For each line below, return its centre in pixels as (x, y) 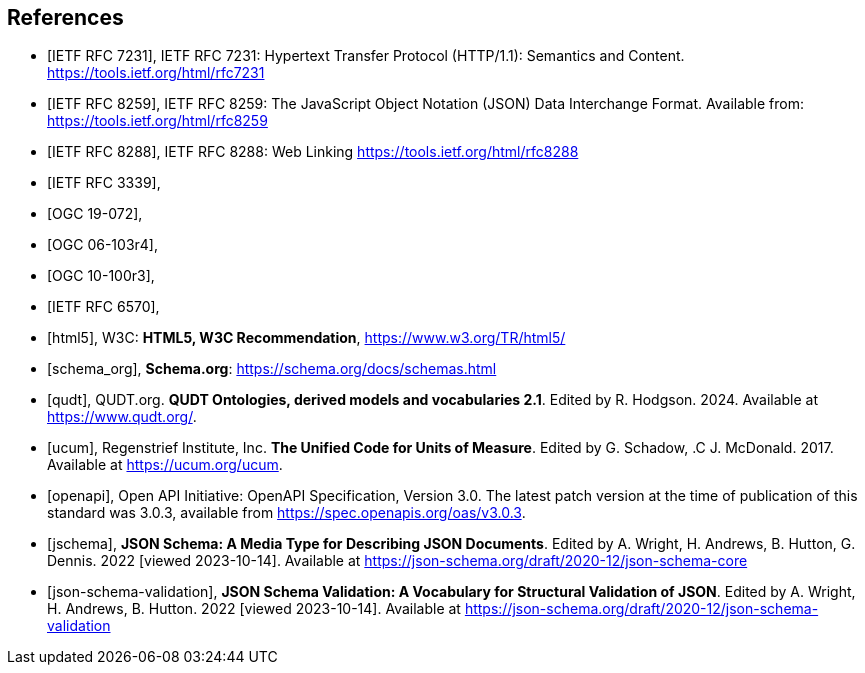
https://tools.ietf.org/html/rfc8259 (157, 121)
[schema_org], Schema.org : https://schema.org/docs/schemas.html (272, 369)
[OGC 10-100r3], (101, 276)
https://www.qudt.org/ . (122, 417)
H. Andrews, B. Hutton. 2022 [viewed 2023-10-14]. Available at (254, 609)
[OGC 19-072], (95, 214)
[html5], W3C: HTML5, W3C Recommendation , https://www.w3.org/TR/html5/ (306, 338)
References (65, 17)
